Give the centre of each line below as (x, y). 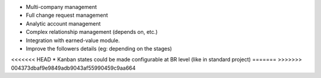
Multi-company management (62, 7)
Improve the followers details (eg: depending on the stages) (99, 48)
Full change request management (67, 15)
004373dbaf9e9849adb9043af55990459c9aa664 (73, 68)
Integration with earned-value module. (73, 40)
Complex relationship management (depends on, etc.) (92, 32)
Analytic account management (63, 23)
